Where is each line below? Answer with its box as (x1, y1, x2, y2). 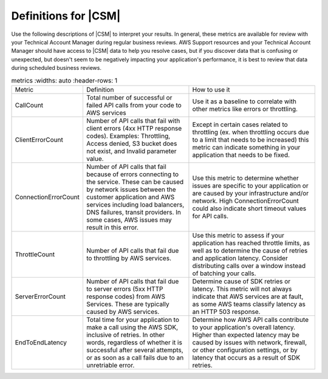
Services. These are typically (86, 299, 169, 308)
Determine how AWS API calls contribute (192, 315, 309, 324)
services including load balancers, (86, 200, 185, 209)
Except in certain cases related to (192, 120, 288, 129)
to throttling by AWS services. (86, 254, 171, 262)
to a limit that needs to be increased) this (192, 135, 309, 144)
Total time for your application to (86, 315, 179, 324)
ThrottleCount (15, 250, 55, 258)
